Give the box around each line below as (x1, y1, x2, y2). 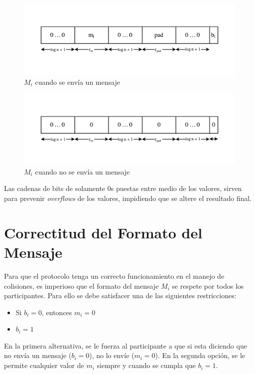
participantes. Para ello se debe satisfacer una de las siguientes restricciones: (4, 290, 237, 301)
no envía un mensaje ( (4, 350, 72, 361)
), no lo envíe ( (89, 350, 134, 361)
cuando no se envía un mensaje (35, 166, 130, 177)
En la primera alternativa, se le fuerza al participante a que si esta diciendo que (4, 340, 247, 351)
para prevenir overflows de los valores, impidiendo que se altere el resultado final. (4, 193, 252, 203)
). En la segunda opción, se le (155, 350, 246, 361)
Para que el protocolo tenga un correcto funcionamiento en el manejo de (4, 270, 225, 281)
